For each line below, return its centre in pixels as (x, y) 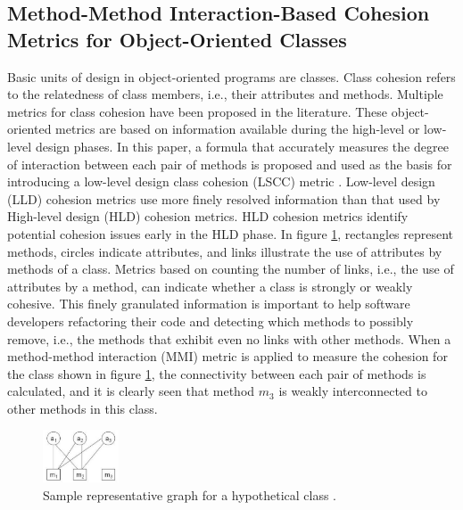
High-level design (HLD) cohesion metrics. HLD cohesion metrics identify (208, 216)
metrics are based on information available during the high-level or (238, 129)
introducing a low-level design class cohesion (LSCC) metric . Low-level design (221, 181)
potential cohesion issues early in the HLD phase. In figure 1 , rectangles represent (231, 233)
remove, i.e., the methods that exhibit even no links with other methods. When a (229, 338)
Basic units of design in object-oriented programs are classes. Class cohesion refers (231, 76)
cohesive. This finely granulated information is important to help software (209, 304)
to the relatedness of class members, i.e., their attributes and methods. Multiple (225, 94)
